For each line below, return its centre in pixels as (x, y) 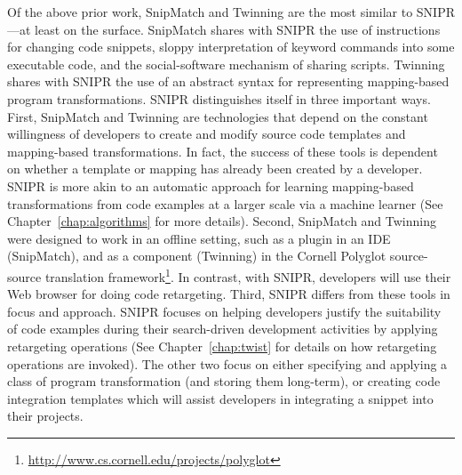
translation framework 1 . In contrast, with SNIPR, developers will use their (248, 275)
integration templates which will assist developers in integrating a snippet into (220, 398)
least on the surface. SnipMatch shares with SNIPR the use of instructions (238, 29)
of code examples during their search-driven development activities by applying (223, 329)
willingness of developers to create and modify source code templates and (207, 134)
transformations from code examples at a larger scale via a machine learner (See (225, 203)
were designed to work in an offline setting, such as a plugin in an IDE (199, 238)
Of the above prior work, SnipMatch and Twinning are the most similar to (210, 12)
